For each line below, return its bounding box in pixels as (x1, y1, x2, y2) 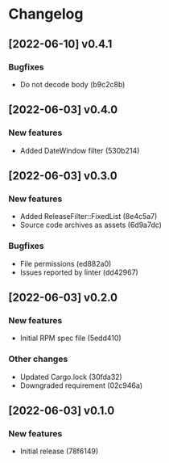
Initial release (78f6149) (19, 446, 99, 457)
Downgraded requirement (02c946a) (19, 381, 143, 390)
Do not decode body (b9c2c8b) (19, 79, 126, 89)
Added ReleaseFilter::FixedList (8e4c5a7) (19, 212, 158, 221)
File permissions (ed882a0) (19, 259, 112, 268)
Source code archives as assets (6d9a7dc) (19, 220, 163, 230)
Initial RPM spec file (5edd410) (19, 333, 122, 343)
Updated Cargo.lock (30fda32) (19, 372, 122, 381)
